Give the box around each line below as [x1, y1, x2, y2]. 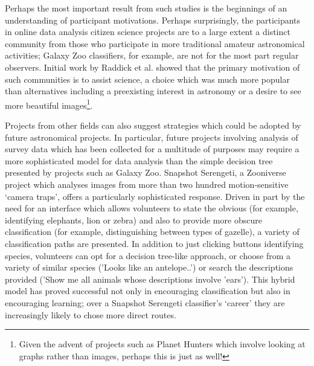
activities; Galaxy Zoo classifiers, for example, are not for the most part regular [5, 49, 299, 62]
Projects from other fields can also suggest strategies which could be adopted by [5, 119, 301, 131]
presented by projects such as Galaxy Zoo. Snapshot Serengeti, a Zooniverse [5, 166, 286, 179]
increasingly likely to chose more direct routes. [5, 308, 176, 321]
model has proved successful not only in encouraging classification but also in [5, 284, 290, 297]
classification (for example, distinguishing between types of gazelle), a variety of [5, 225, 300, 238]
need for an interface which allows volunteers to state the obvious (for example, [5, 202, 298, 214]
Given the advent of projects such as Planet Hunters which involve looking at [19, 338, 306, 350]
